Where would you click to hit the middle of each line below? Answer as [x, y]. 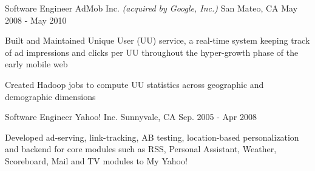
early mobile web [36, 64]
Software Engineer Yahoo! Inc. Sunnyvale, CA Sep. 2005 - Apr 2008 [131, 117]
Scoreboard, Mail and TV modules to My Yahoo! [96, 160]
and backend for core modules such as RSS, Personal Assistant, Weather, [141, 149]
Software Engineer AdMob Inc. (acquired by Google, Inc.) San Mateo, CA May [151, 8]
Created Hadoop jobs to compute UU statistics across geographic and [134, 84]
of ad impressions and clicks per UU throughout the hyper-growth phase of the [152, 52]
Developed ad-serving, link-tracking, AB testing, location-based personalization [152, 137]
